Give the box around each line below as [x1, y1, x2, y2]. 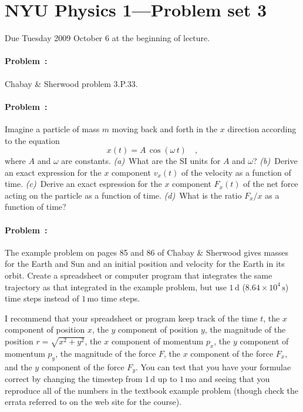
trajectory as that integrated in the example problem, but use [5, 280, 227, 293]
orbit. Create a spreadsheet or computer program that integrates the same [5, 269, 272, 282]
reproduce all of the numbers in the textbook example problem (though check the [5, 384, 298, 396]
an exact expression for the [5, 166, 102, 178]
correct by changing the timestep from [5, 373, 143, 385]
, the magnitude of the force [55, 347, 156, 359]
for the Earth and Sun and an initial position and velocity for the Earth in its [5, 257, 285, 270]
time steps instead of [5, 292, 79, 304]
